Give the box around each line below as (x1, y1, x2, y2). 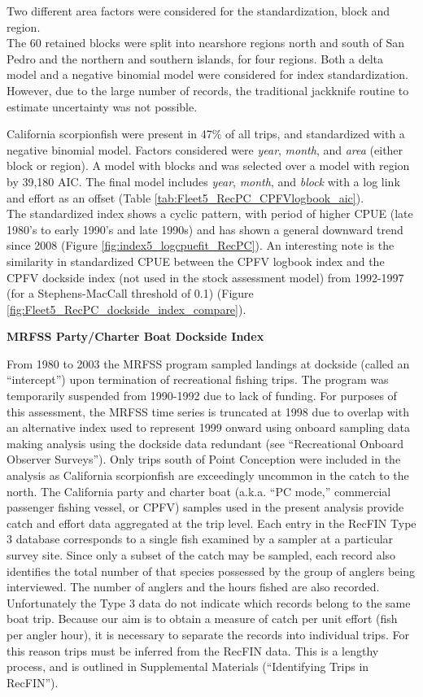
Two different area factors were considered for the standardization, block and (7, 2, 390, 19)
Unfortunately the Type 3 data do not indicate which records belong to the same (7, 594, 411, 611)
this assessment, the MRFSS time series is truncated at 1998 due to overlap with (7, 403, 409, 420)
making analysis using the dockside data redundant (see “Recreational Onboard (7, 434, 403, 451)
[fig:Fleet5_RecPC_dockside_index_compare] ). (7, 300, 246, 317)
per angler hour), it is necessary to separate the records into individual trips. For (7, 625, 409, 643)
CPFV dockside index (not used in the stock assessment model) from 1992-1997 (7, 268, 404, 285)
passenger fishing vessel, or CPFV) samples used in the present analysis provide (7, 499, 404, 516)
